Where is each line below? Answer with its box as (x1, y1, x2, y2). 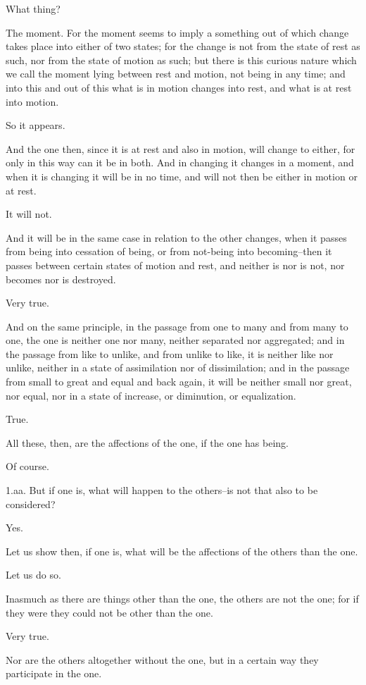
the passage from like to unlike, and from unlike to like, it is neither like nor (6, 346, 334, 361)
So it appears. (6, 118, 65, 132)
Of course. (6, 459, 49, 474)
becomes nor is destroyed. (6, 271, 116, 286)
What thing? (6, 1, 61, 16)
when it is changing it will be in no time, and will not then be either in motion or (6, 168, 358, 183)
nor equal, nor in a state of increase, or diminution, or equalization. (6, 388, 296, 402)
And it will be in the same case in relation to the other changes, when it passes (6, 230, 347, 245)
